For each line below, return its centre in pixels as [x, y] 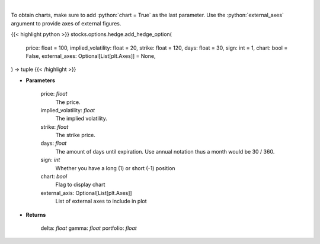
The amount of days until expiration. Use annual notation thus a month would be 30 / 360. [165, 151]
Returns [36, 214]
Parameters [41, 80]
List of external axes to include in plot [101, 201]
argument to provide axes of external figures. [66, 23]
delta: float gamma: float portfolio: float [89, 228]
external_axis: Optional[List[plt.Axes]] [87, 193]
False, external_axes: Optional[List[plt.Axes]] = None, [91, 56]
